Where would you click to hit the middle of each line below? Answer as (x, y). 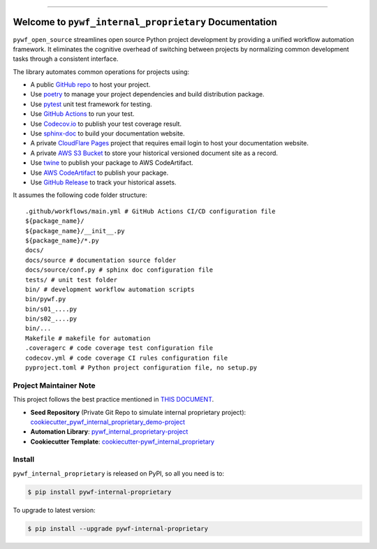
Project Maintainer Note (54, 386)
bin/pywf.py (46, 299)
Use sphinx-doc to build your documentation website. (108, 133)
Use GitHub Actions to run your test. (82, 114)
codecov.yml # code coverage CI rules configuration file (127, 358)
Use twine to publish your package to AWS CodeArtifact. (112, 163)
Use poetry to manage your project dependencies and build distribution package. (147, 94)
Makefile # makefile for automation (88, 338)
